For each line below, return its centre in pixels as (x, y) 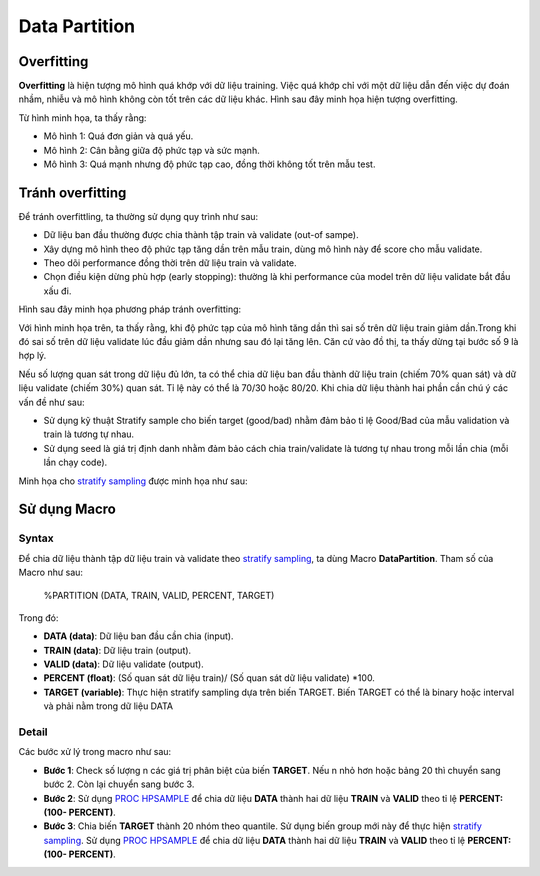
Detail (33, 732)
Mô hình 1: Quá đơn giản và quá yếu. (118, 136)
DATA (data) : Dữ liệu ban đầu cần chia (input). (138, 636)
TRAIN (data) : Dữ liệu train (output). (117, 650)
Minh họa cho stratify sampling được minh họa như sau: (133, 481)
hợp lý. (32, 356)
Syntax (36, 538)
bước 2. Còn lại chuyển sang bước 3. (119, 784)
